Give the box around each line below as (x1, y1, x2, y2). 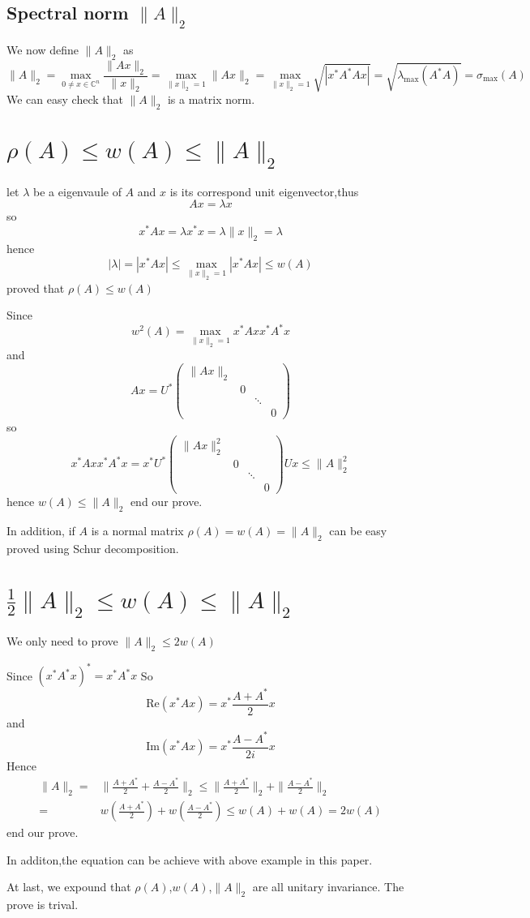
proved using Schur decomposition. (6, 539, 179, 556)
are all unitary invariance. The (252, 878, 404, 895)
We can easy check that (6, 91, 123, 108)
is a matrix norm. (167, 91, 255, 108)
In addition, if (6, 521, 75, 538)
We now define (6, 41, 79, 58)
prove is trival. (6, 896, 79, 913)
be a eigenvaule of (33, 182, 122, 199)
